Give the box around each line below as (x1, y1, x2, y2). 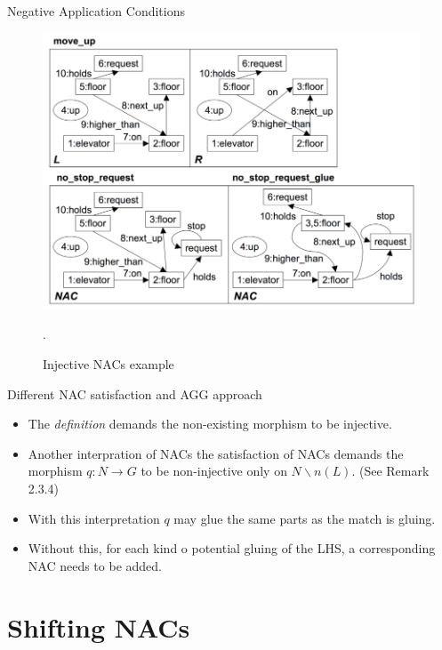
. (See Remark (351, 461, 430, 480)
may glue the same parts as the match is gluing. (173, 509, 436, 527)
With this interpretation (28, 509, 160, 527)
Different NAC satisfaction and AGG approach (7, 384, 262, 403)
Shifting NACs (7, 608, 190, 645)
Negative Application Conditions (7, 2, 185, 20)
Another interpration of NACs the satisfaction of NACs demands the (28, 444, 404, 462)
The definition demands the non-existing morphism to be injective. (28, 414, 392, 433)
